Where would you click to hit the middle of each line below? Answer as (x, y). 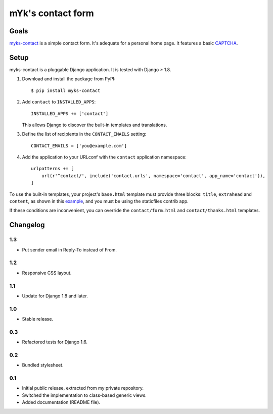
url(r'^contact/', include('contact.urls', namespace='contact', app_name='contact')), (153, 176)
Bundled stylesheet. (43, 365)
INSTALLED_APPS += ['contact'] (70, 113)
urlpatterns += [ (52, 169)
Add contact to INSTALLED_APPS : (59, 102)
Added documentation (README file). (61, 402)
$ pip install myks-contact (66, 90)
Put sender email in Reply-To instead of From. (70, 249)
